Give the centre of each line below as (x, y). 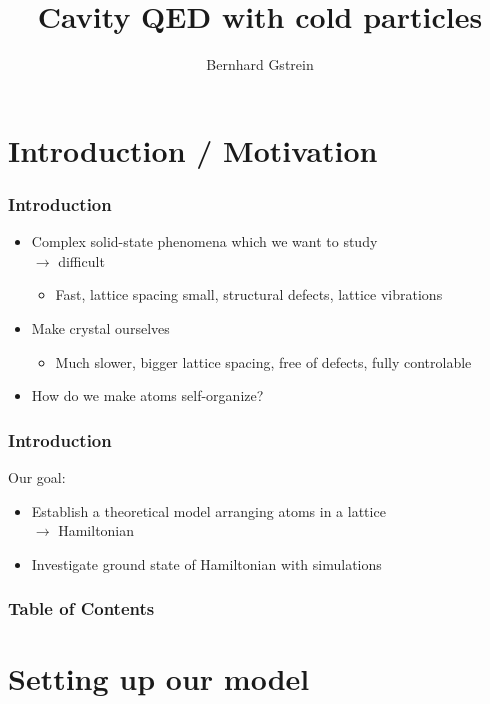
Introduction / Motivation (193, 149)
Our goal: (37, 476)
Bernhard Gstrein (260, 64)
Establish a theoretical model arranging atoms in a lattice (208, 510)
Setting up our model (159, 678)
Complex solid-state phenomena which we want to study (204, 241)
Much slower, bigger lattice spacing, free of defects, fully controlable (263, 361)
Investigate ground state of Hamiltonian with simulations (206, 563)
